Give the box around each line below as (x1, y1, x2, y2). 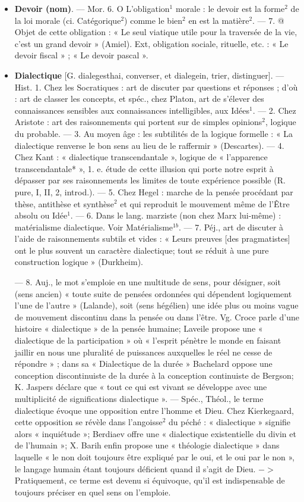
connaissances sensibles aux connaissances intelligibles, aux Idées (14, 104, 249, 116)
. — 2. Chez (252, 104, 296, 116)
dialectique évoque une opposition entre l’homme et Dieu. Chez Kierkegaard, (14, 404, 294, 416)
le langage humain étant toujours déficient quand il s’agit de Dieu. (14, 462, 256, 475)
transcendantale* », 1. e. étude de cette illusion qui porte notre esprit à (14, 162, 274, 174)
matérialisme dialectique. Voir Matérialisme (14, 220, 173, 233)
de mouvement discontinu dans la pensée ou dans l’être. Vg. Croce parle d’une (14, 310, 299, 323)
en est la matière (188, 14, 249, 26)
